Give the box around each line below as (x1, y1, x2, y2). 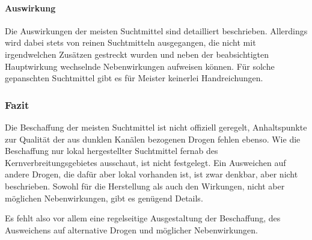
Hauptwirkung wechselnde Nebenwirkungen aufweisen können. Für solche (5, 60, 275, 72)
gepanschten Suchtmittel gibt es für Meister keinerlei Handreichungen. (5, 72, 263, 84)
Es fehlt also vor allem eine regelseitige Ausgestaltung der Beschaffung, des (5, 212, 281, 224)
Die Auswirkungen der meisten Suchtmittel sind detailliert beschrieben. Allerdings (5, 24, 308, 37)
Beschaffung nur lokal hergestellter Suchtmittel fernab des (5, 144, 218, 157)
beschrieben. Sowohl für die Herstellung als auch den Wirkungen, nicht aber (5, 179, 285, 192)
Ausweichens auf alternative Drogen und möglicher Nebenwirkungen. (5, 223, 258, 236)
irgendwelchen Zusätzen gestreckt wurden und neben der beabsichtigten (5, 48, 269, 60)
